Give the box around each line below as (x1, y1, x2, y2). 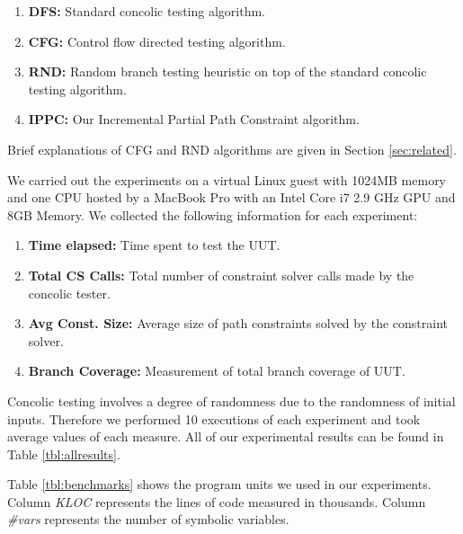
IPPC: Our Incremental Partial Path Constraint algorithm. (28, 110, 360, 129)
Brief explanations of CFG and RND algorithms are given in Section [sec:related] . (7, 139, 457, 158)
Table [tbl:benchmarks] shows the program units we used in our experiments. (7, 475, 432, 494)
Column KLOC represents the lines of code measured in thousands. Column (7, 492, 426, 511)
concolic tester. (28, 283, 111, 302)
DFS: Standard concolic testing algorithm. (28, 2, 265, 20)
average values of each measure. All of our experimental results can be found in (7, 427, 444, 446)
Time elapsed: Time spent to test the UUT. (28, 236, 280, 254)
